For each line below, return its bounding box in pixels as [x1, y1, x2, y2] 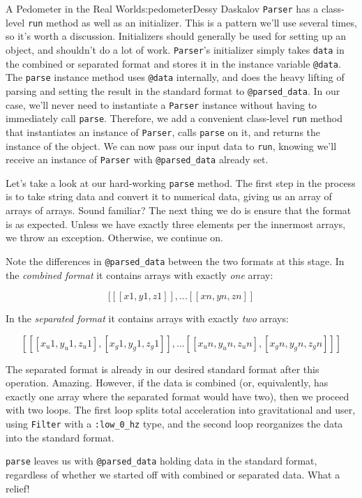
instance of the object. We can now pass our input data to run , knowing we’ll [6, 138, 337, 153]
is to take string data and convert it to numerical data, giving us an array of [6, 189, 332, 204]
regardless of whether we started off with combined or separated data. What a [6, 467, 340, 481]
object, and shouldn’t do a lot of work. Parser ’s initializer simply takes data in [6, 42, 345, 56]
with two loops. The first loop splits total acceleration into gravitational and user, [6, 402, 356, 417]
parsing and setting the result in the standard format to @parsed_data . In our [6, 83, 340, 98]
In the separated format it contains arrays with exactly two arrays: [6, 311, 289, 326]
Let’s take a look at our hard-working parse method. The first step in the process [6, 175, 356, 190]
